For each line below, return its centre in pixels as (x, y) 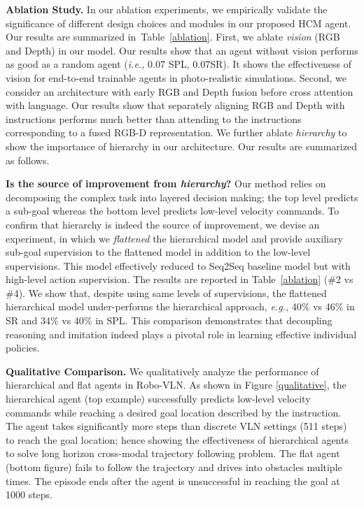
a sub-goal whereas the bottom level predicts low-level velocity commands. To (173, 211)
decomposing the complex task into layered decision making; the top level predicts (182, 197)
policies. (23, 348)
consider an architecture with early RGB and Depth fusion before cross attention (180, 91)
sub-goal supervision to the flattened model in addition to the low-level (158, 252)
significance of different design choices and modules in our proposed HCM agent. (178, 23)
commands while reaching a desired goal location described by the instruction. (174, 412)
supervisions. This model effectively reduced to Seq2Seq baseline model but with (178, 265)
